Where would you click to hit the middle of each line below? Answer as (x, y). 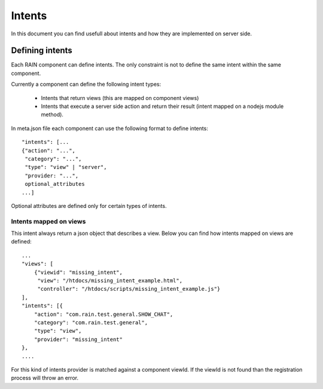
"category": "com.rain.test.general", (91, 322)
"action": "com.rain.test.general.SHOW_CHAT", (103, 314)
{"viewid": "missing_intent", (78, 272)
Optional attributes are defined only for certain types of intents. (89, 206)
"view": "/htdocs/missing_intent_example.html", (110, 281)
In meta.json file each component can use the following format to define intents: (110, 128)
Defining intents (42, 51)
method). (52, 114)
